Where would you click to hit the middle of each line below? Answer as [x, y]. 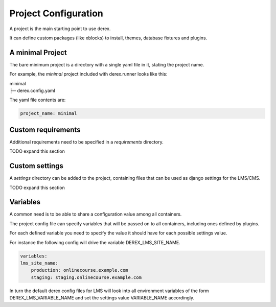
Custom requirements [45, 129]
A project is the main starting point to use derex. [60, 29]
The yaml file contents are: [38, 100]
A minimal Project [38, 52]
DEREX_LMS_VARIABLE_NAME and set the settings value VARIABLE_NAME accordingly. [102, 298]
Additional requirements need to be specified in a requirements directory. [86, 142]
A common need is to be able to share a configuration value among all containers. [96, 214]
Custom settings [37, 166]
